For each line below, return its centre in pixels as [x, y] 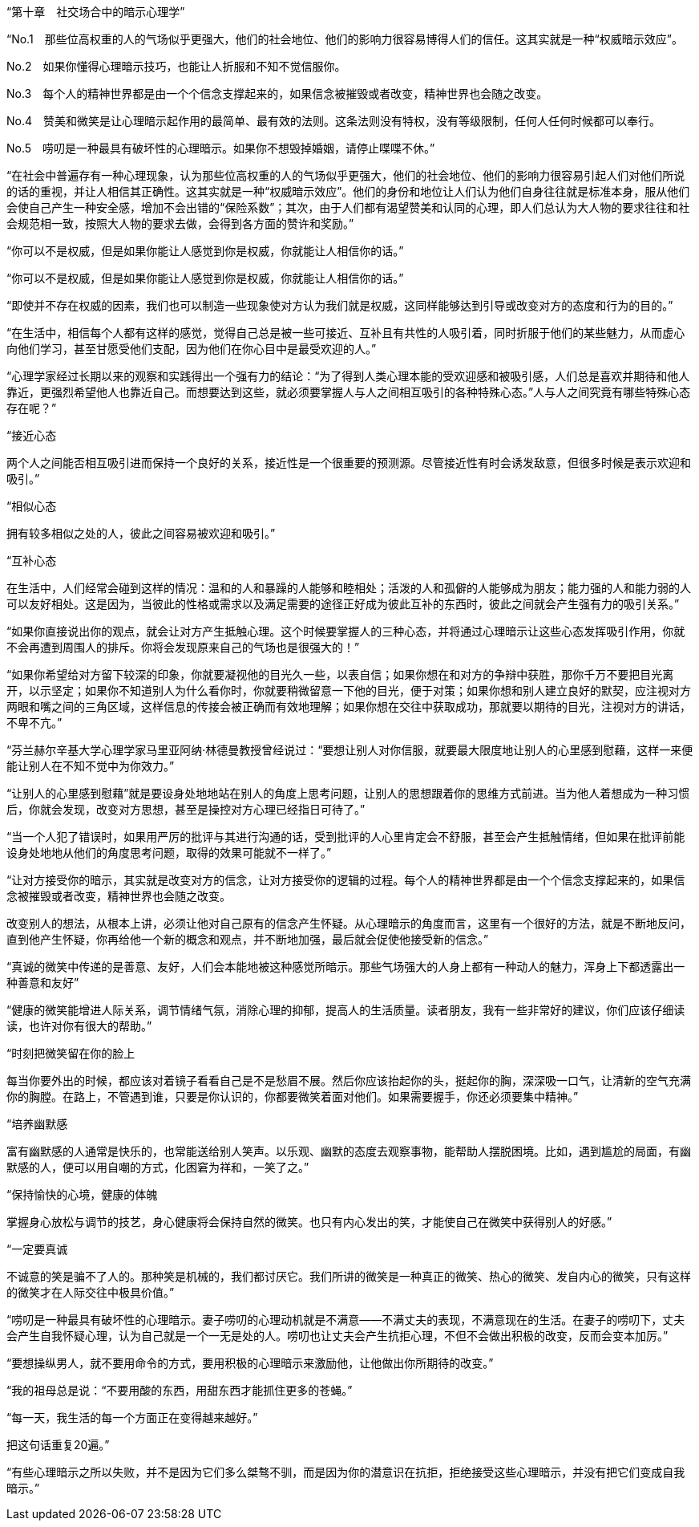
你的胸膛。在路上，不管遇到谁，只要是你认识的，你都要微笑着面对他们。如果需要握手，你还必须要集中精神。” [293, 1097]
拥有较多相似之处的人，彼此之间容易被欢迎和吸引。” [141, 533]
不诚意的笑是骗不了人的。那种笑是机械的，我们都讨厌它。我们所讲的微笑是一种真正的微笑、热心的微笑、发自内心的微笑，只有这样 [349, 1276]
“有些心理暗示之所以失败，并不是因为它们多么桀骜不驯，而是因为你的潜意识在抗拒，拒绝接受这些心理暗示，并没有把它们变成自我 [346, 1472]
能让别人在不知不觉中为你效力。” [91, 766]
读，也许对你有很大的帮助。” [79, 1026]
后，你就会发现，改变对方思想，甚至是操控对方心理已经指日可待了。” [186, 809]
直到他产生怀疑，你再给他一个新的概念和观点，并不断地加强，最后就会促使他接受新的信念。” [248, 939]
